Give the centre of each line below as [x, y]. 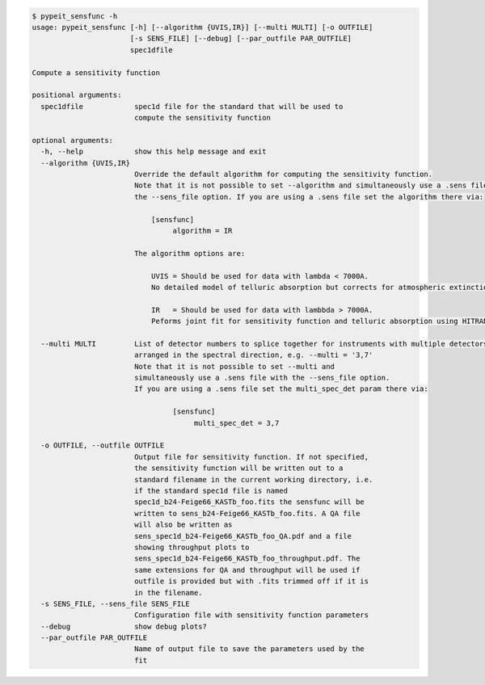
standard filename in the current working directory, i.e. [253, 479]
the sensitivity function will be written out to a [238, 468]
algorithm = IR [202, 231]
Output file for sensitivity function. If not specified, [251, 457]
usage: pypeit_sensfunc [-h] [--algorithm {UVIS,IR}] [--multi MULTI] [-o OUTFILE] [202, 27]
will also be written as [183, 525]
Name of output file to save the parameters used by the [249, 649]
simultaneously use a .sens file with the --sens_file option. [262, 378]
